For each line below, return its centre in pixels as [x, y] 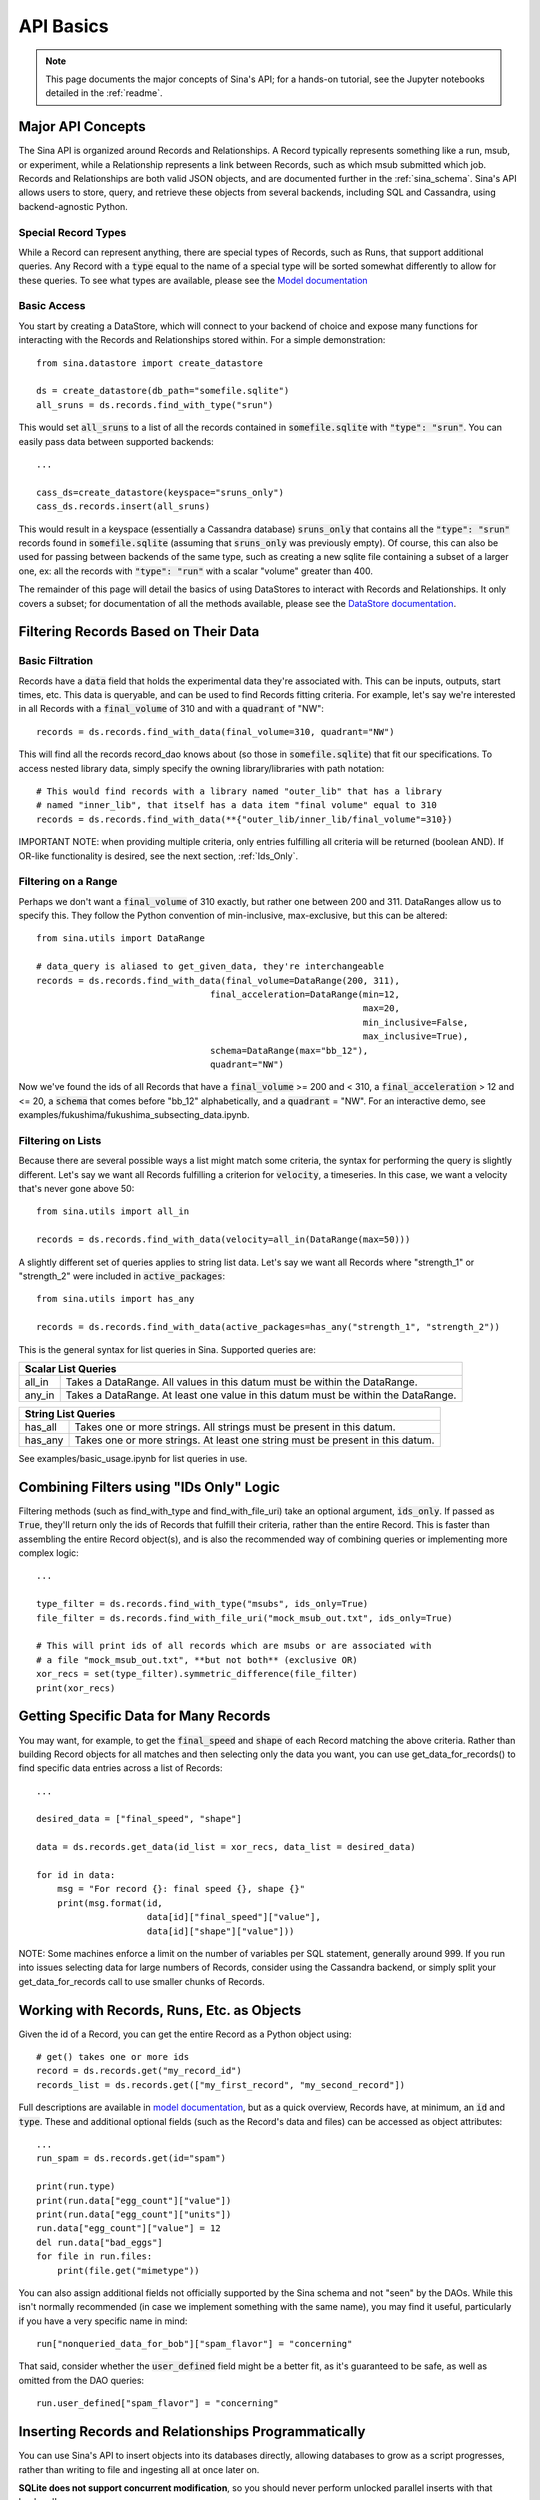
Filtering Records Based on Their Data [139, 631]
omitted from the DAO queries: [81, 2380]
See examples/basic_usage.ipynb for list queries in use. [133, 1458]
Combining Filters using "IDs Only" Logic [149, 1486]
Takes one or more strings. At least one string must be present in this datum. [254, 1440]
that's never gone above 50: [76, 1189]
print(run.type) [76, 2186]
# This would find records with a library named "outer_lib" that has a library [239, 791]
